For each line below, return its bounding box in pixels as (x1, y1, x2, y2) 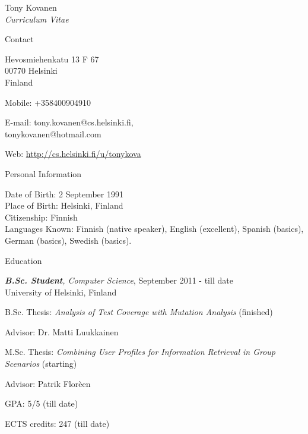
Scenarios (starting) (5, 357, 77, 370)
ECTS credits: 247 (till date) (5, 417, 110, 429)
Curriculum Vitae (5, 12, 69, 25)
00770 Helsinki (5, 64, 58, 77)
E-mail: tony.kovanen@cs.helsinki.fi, (5, 116, 134, 128)
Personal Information (5, 167, 82, 180)
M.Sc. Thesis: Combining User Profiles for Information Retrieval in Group (5, 345, 276, 358)
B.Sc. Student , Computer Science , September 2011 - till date (5, 274, 233, 287)
